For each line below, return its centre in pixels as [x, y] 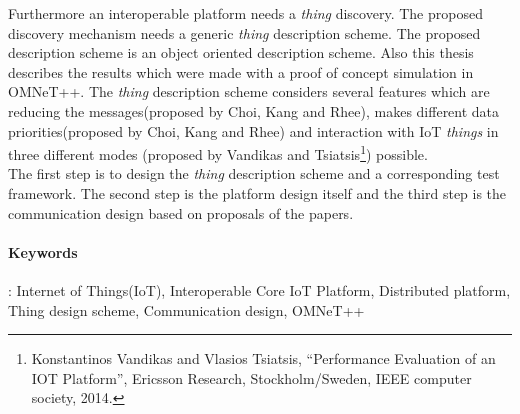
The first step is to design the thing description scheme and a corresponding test [254, 173]
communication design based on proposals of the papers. [181, 212]
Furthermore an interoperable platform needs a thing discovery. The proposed [245, 13]
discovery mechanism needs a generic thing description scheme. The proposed [244, 32]
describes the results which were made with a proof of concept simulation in [241, 71]
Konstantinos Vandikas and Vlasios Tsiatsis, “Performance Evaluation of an [263, 358]
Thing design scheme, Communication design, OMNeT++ [186, 309]
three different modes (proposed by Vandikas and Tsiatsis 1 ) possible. [218, 152]
